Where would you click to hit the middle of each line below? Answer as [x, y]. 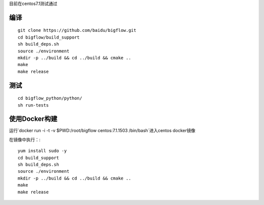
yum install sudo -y [42, 151]
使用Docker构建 [33, 119]
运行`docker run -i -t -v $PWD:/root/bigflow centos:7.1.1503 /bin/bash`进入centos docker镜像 [102, 131]
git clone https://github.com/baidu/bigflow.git [77, 30]
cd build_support [38, 158]
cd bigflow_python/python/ [50, 98]
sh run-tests [33, 105]
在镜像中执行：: [25, 139]
